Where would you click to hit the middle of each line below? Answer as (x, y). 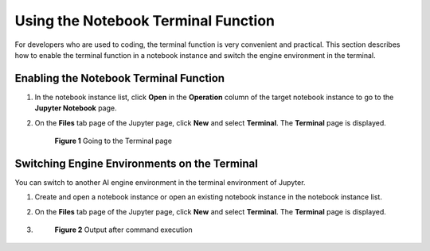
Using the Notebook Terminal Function (145, 21)
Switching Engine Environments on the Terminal (136, 163)
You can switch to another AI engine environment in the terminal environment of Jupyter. (160, 182)
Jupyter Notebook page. (76, 108)
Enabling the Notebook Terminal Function (120, 78)
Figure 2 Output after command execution (123, 230)
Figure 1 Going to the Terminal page (113, 141)
